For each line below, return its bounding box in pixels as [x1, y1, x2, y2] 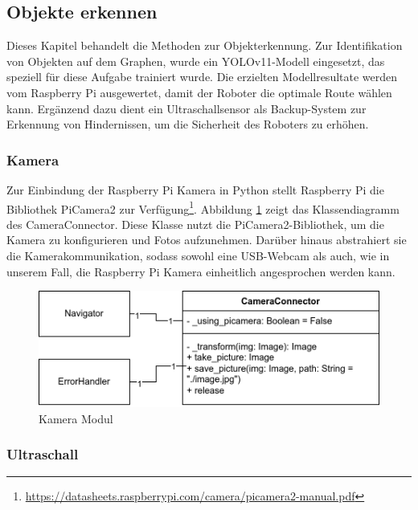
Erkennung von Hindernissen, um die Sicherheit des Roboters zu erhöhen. [6, 116, 369, 133]
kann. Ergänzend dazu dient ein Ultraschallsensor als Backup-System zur [6, 100, 367, 116]
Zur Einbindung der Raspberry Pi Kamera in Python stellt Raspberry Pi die [6, 181, 384, 198]
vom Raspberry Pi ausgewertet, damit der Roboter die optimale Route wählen [6, 84, 392, 100]
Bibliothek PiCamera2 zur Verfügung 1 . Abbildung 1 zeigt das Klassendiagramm [6, 198, 400, 217]
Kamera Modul [39, 410, 113, 426]
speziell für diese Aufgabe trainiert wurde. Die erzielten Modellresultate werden [6, 68, 398, 85]
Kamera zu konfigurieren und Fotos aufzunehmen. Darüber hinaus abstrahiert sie [6, 231, 407, 248]
